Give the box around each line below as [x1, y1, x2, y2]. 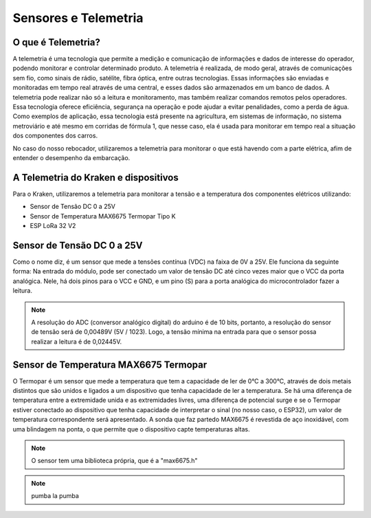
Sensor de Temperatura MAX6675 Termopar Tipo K [30, 212, 176, 220]
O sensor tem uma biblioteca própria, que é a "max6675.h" [31, 457, 199, 465]
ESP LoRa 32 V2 [30, 222, 76, 230]
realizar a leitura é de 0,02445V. [31, 337, 122, 346]
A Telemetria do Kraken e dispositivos [12, 172, 179, 183]
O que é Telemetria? [12, 36, 101, 48]
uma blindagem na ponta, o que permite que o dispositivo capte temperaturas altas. [12, 425, 250, 433]
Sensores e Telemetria [12, 10, 144, 25]
